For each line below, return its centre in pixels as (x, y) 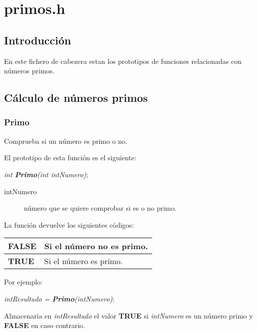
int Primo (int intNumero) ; (46, 174)
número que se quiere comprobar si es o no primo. (100, 208)
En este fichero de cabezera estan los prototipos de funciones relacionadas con (123, 61)
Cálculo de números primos (76, 98)
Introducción (38, 40)
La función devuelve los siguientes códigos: (69, 224)
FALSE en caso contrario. (45, 325)
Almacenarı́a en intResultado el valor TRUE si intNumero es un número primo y (128, 315)
